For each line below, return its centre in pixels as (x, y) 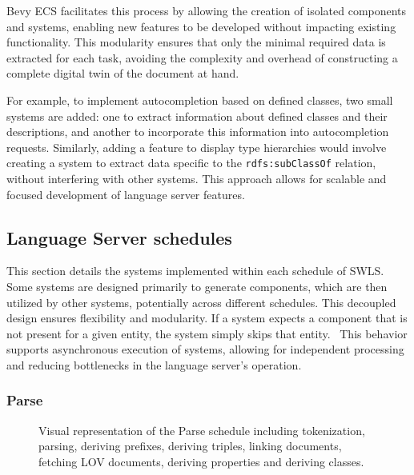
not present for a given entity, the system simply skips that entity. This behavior (207, 333)
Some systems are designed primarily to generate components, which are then (197, 286)
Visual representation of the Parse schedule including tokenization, (202, 430)
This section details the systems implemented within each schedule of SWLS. (195, 271)
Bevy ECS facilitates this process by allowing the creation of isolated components (207, 10)
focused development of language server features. (126, 194)
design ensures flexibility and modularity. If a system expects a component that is (207, 318)
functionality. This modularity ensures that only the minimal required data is (196, 42)
